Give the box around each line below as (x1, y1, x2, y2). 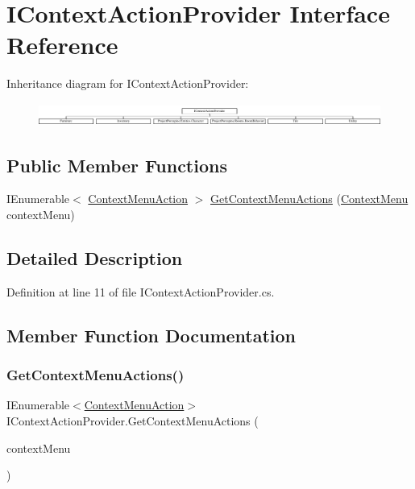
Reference (6, 28, 118, 61)
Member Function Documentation (6, 322, 297, 347)
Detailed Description (6, 246, 183, 271)
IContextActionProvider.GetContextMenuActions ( (6, 412, 259, 429)
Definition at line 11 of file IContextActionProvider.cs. (6, 283, 275, 300)
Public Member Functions (6, 152, 227, 177)
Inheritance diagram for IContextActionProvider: (6, 75, 249, 92)
